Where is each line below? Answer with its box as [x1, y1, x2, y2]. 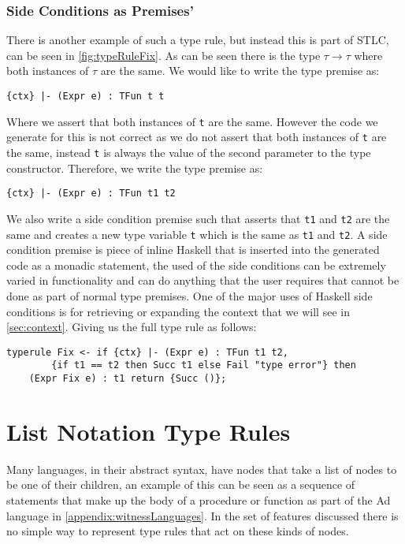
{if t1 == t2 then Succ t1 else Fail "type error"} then [51, 360, 356, 371]
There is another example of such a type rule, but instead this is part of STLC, [6, 32, 389, 48]
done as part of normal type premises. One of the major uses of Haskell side [6, 287, 373, 304]
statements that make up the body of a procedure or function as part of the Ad [6, 492, 391, 509]
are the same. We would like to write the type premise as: [100, 62, 380, 79]
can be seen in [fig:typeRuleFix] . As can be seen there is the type [6, 47, 321, 63]
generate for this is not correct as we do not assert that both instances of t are [6, 129, 387, 145]
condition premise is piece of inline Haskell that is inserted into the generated [6, 241, 380, 258]
